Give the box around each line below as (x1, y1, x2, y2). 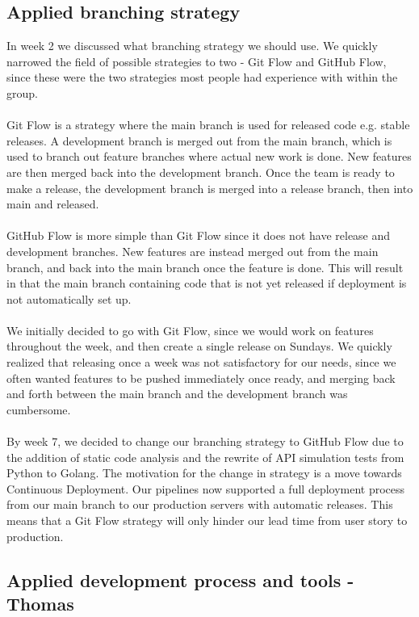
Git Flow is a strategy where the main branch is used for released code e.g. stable (6, 116, 410, 133)
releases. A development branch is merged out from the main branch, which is (6, 132, 392, 149)
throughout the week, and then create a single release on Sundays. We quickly (6, 338, 392, 355)
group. (6, 84, 38, 101)
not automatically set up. (6, 290, 132, 307)
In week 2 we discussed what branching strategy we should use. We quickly (6, 37, 378, 54)
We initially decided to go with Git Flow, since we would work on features (6, 321, 374, 338)
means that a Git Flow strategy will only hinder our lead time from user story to (6, 512, 408, 529)
